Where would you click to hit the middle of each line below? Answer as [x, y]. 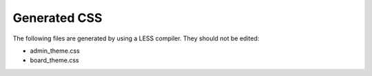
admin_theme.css [55, 51]
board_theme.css [54, 60]
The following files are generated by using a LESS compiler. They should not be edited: [136, 38]
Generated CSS [58, 18]
